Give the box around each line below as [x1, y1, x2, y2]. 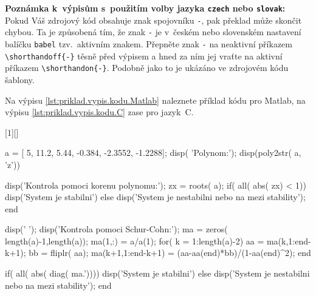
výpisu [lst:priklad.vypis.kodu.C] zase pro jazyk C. [5, 106, 194, 118]
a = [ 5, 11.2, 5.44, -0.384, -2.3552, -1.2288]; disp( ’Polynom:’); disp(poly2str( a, [5, 146, 301, 159]
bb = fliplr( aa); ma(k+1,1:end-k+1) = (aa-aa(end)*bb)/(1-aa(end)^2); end [29, 246, 311, 259]
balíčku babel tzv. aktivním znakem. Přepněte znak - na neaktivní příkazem [5, 37, 292, 50]
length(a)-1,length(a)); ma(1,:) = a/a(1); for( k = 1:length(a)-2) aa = [5, 234, 264, 247]
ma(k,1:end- [266, 234, 311, 247]
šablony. [5, 73, 35, 86]
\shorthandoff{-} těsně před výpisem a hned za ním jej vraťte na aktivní [5, 49, 283, 62]
